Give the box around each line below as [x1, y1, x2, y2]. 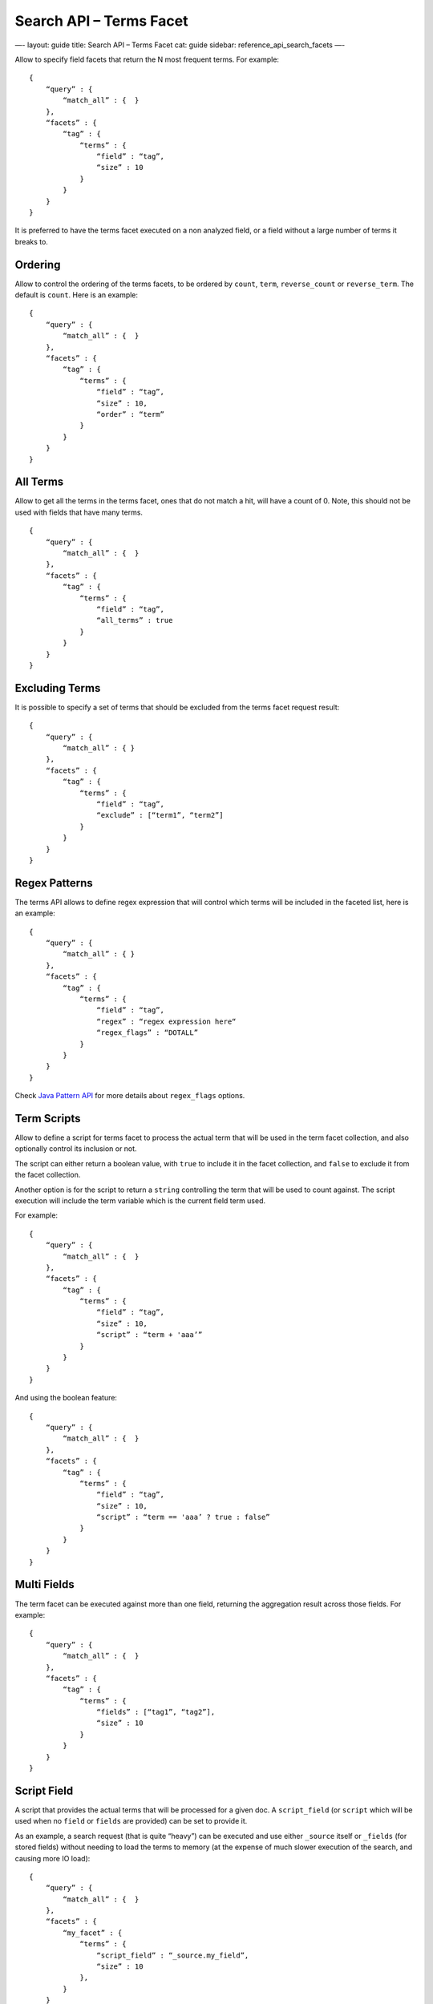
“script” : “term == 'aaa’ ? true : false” [96, 1513, 270, 1522]
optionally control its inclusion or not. [14, 1144, 137, 1154]
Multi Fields [14, 1578, 75, 1591]
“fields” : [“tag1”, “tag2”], [96, 1707, 216, 1717]
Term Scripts [14, 1111, 81, 1125]
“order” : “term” [96, 410, 164, 418]
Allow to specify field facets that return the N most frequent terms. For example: [14, 55, 280, 64]
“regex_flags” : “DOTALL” [96, 1028, 199, 1037]
